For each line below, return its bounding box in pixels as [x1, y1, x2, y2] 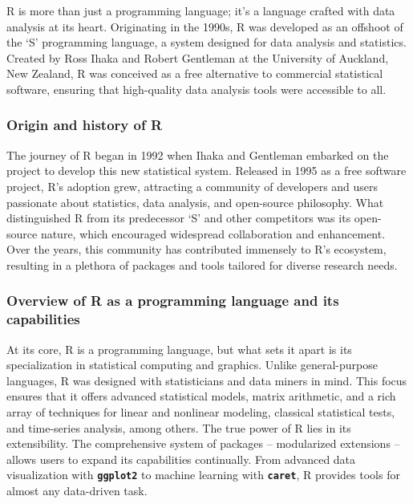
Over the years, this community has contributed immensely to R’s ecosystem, [6, 241, 387, 258]
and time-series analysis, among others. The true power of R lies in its [6, 419, 351, 436]
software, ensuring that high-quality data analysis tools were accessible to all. [6, 80, 387, 97]
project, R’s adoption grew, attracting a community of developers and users [6, 177, 379, 194]
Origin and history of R [6, 115, 163, 135]
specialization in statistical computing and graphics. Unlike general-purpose [6, 356, 378, 373]
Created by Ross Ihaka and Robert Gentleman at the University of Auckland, [6, 49, 389, 66]
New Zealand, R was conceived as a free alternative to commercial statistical [6, 65, 383, 82]
